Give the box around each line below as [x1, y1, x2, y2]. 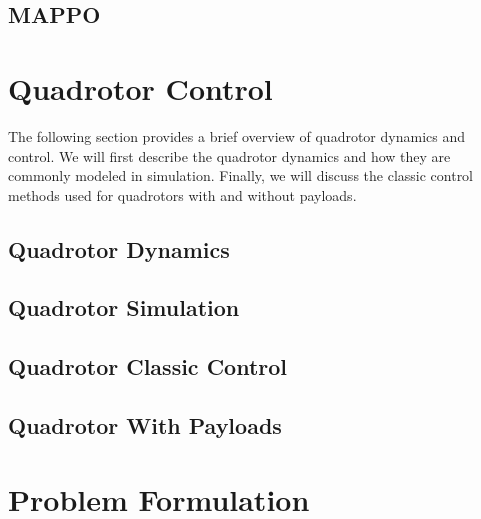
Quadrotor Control [8, 67, 273, 108]
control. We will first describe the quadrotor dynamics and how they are [8, 145, 451, 166]
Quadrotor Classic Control [8, 351, 288, 382]
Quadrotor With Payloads [8, 410, 282, 441]
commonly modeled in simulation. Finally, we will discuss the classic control [8, 165, 474, 186]
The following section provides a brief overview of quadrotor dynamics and [8, 125, 466, 146]
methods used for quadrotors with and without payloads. [8, 184, 357, 205]
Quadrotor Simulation [8, 292, 240, 323]
